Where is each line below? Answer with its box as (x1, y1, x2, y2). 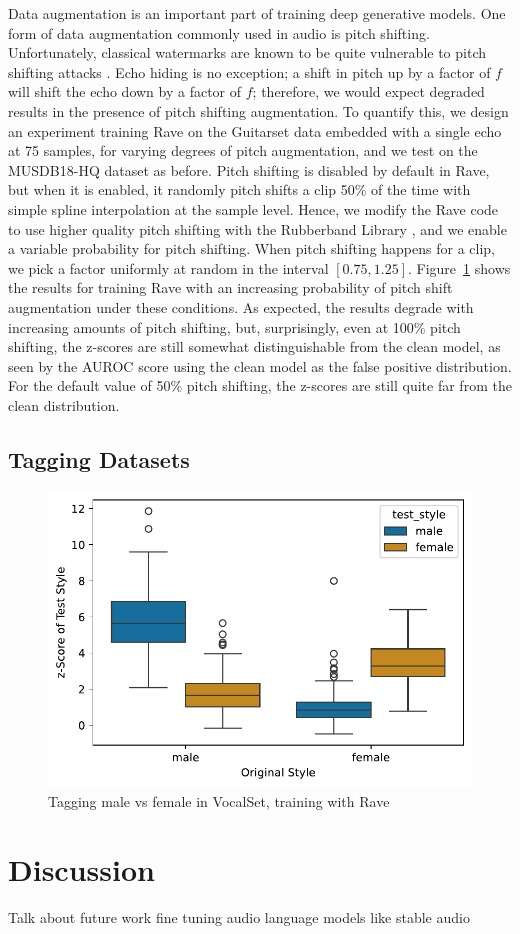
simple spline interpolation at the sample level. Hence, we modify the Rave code (8, 198, 499, 219)
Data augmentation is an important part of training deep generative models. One (8, 3, 506, 23)
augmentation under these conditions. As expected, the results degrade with (8, 296, 474, 317)
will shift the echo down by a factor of (8, 81, 242, 102)
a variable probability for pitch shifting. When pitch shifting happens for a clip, (8, 238, 495, 259)
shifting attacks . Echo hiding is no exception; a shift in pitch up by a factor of (8, 61, 491, 82)
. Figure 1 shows (407, 257, 511, 278)
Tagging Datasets (8, 443, 190, 474)
